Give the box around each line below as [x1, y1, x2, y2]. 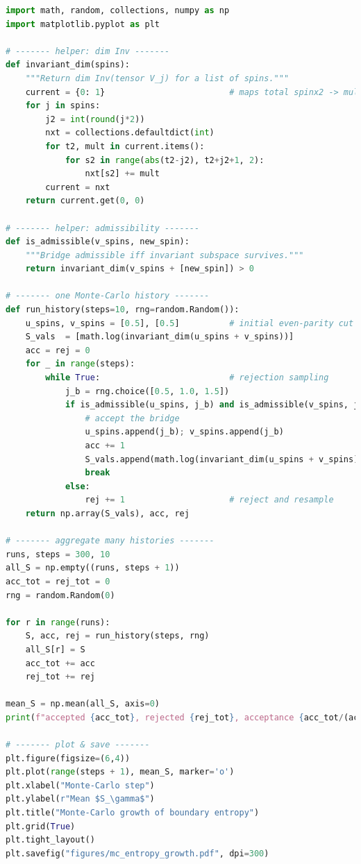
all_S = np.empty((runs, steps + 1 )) [6, 563, 180, 573]
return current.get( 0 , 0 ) [25, 196, 145, 206]
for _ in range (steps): [25, 359, 135, 369]
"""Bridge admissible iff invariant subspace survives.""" [25, 250, 304, 260]
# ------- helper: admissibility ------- [6, 223, 200, 233]
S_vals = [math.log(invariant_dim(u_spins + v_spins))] [25, 332, 294, 342]
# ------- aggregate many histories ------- [6, 536, 215, 546]
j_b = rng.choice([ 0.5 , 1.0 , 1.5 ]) [65, 386, 230, 396]
